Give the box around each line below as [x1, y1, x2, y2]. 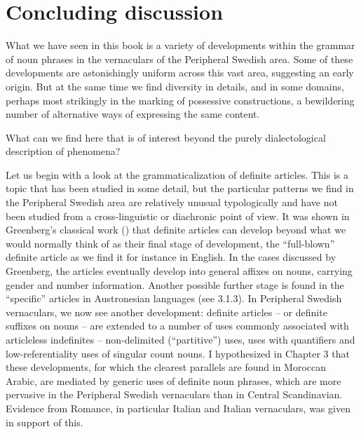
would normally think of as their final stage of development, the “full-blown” [6, 236, 335, 250]
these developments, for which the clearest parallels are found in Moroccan [6, 360, 327, 374]
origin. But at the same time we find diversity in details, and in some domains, [6, 79, 344, 93]
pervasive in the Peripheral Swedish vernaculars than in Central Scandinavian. [6, 387, 343, 402]
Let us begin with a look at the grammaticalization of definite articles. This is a [6, 167, 349, 182]
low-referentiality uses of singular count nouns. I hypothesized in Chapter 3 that [6, 346, 350, 360]
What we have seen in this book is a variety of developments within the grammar [6, 38, 355, 53]
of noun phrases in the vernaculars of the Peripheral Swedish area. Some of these [6, 51, 353, 66]
